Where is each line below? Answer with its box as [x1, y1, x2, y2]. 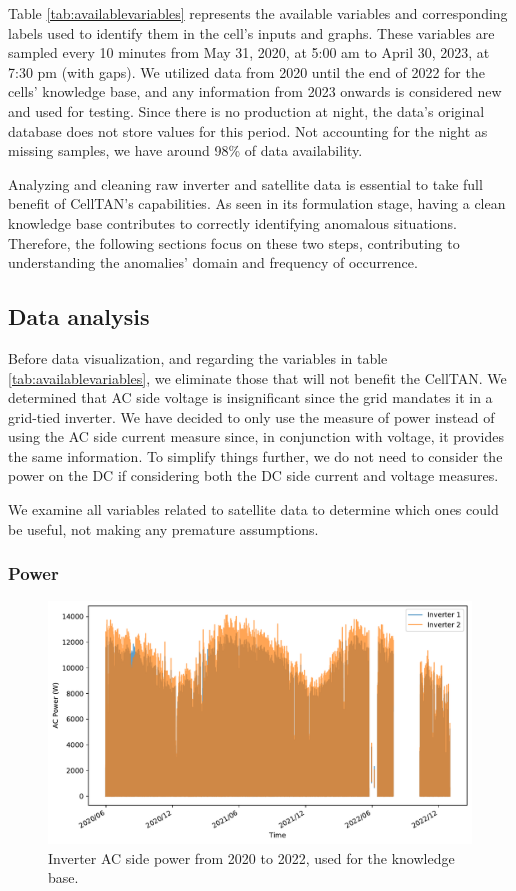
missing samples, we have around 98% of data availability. [8, 140, 363, 161]
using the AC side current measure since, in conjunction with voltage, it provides [8, 426, 504, 447]
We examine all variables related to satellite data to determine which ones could [8, 499, 499, 520]
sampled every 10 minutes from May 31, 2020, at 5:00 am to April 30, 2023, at [8, 42, 490, 63]
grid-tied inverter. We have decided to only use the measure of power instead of [8, 406, 495, 427]
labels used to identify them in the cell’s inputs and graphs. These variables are [8, 22, 495, 43]
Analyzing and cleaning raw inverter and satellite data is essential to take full [8, 173, 483, 194]
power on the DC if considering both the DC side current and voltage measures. [8, 465, 499, 486]
